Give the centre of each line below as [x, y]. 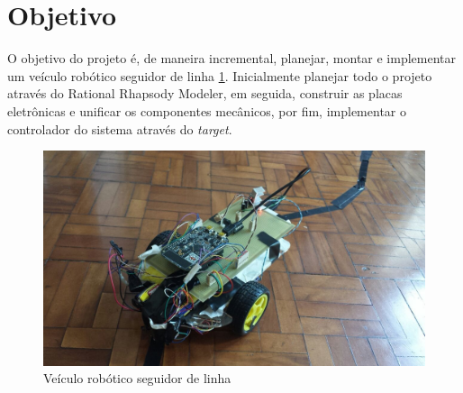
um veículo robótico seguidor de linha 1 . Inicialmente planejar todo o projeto [220, 75]
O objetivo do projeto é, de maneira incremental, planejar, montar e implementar [232, 58]
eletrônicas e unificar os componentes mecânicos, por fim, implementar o [207, 110]
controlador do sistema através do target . [120, 128]
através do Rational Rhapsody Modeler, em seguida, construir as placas [205, 93]
